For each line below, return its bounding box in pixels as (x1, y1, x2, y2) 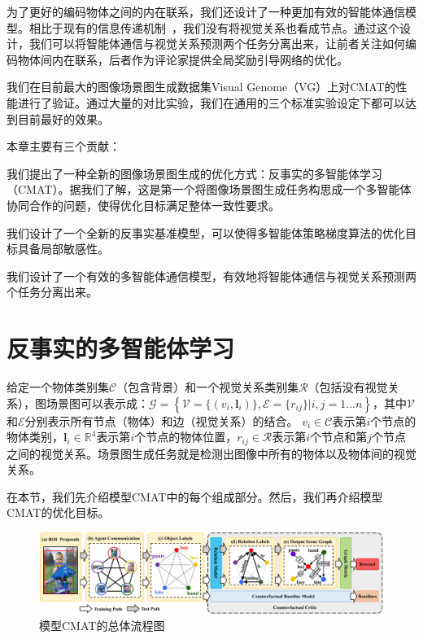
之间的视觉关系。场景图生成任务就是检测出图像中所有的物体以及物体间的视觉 (7, 444, 416, 462)
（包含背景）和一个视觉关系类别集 (116, 379, 299, 396)
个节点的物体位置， (134, 428, 238, 445)
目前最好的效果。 (17, 110, 109, 127)
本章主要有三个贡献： (7, 138, 120, 155)
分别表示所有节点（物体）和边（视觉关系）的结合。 (24, 412, 299, 429)
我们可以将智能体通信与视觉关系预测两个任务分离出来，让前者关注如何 (28, 35, 405, 52)
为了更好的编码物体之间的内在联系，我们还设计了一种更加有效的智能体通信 (7, 3, 405, 20)
